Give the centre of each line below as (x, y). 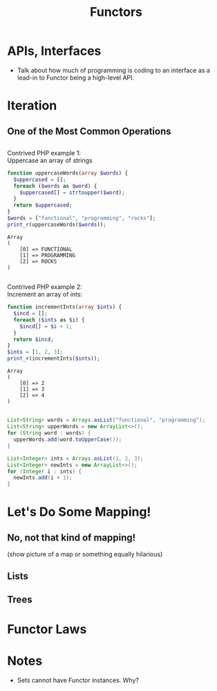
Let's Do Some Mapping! (79, 512)
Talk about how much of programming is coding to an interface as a (114, 70)
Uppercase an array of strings (50, 160)
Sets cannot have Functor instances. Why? (78, 681)
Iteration (32, 106)
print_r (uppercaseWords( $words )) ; (57, 225)
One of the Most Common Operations (89, 131)
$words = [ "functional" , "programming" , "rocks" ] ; (82, 218)
